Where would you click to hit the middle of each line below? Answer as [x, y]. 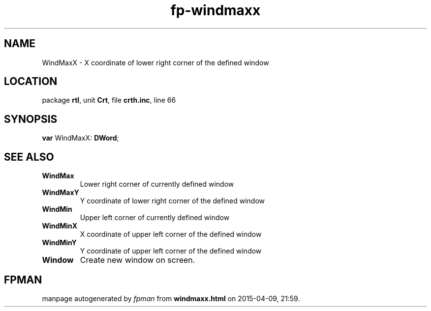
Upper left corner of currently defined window [155, 218]
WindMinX [60, 226]
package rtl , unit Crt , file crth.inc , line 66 [109, 100]
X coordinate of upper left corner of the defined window [171, 234]
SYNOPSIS [31, 119]
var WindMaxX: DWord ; [80, 138]
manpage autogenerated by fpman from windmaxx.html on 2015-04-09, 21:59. [171, 298]
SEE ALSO [29, 157]
